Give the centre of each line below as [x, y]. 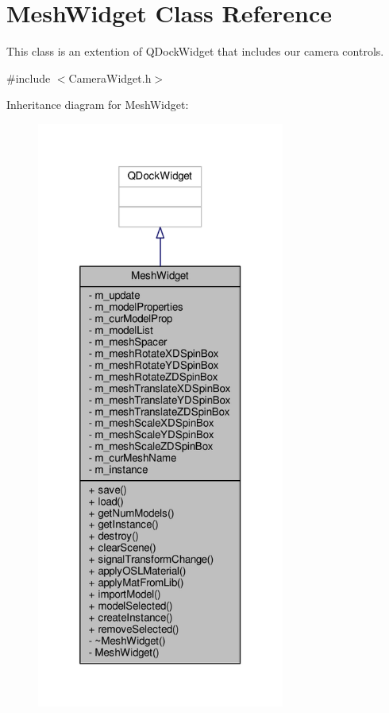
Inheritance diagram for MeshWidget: [98, 105]
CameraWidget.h [110, 77]
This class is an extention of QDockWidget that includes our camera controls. [195, 51]
